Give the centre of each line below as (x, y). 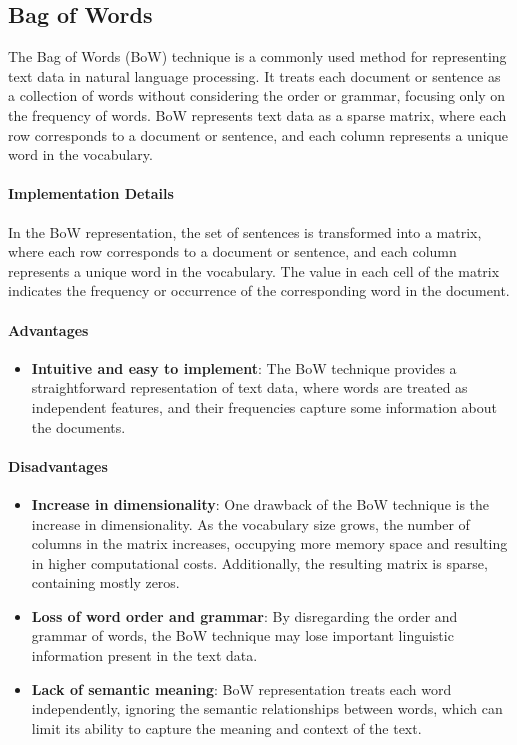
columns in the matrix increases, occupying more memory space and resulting (269, 543)
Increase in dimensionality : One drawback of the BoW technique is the (260, 503)
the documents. (78, 426)
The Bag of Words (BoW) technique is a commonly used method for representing (257, 56)
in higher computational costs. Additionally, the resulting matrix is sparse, (259, 562)
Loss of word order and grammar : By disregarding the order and (244, 615)
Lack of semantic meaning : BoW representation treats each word (241, 688)
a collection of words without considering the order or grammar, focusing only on (257, 95)
